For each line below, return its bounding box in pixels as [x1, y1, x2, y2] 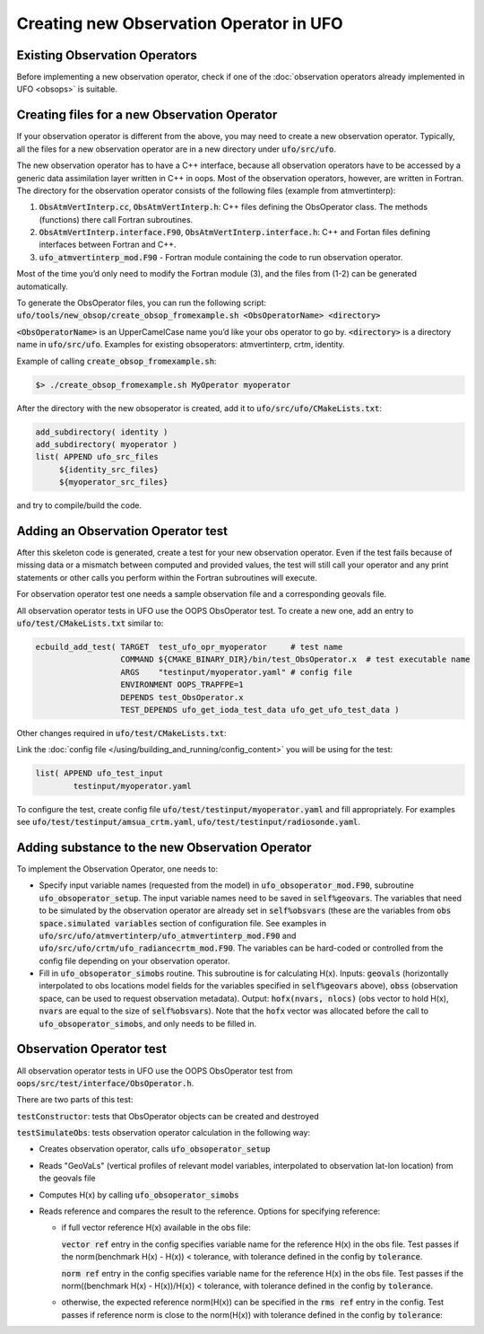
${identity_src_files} [58, 464, 159, 475]
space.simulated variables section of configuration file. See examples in [39, 917, 327, 928]
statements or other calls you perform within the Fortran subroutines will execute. [16, 572, 317, 583]
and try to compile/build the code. [16, 500, 143, 511]
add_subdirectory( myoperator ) [35, 439, 178, 449]
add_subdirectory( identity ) [35, 426, 169, 437]
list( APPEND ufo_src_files [35, 452, 159, 462]
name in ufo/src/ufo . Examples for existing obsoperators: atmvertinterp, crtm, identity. [16, 339, 345, 350]
